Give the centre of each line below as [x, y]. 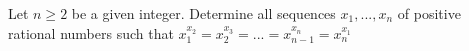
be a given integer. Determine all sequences [203, 13]
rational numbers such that [91, 32]
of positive [429, 13]
